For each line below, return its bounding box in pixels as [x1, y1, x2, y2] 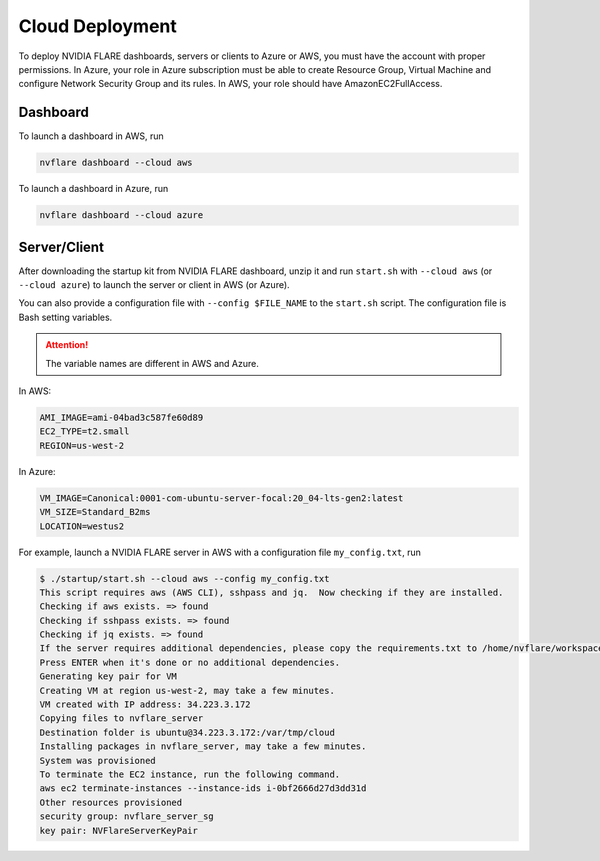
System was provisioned [39, 755, 157, 766]
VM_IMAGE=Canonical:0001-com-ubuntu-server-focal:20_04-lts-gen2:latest [39, 492, 404, 504]
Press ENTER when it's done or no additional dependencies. [39, 656, 341, 668]
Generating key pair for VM [39, 671, 177, 682]
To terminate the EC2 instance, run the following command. [39, 768, 341, 780]
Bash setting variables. [18, 311, 113, 323]
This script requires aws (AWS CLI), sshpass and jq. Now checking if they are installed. [39, 586, 504, 598]
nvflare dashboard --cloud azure [39, 210, 204, 221]
